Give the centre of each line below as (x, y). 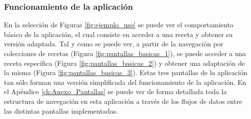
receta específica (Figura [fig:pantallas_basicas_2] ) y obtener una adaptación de (125, 63)
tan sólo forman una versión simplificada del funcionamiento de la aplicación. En (125, 82)
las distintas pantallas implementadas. (61, 110)
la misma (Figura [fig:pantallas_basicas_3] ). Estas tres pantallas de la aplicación (126, 72)
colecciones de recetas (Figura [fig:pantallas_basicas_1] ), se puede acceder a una (125, 53)
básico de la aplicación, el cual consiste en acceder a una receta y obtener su (118, 34)
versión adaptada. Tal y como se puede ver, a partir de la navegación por (114, 44)
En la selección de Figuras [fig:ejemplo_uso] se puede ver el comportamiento (119, 25)
